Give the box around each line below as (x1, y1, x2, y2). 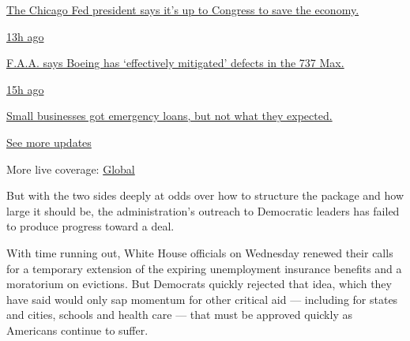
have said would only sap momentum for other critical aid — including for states (6, 290, 398, 307)
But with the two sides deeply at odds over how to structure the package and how (6, 187, 404, 204)
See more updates (6, 133, 92, 150)
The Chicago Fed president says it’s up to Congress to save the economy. (6, 2, 359, 17)
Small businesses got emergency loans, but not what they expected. (6, 107, 333, 124)
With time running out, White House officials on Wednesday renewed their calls (6, 244, 393, 260)
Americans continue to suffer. (6, 321, 149, 338)
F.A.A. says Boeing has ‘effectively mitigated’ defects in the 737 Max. (6, 54, 344, 71)
